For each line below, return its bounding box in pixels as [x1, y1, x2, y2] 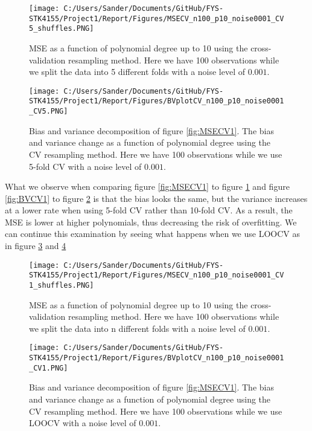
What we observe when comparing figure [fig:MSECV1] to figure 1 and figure [5, 180, 290, 193]
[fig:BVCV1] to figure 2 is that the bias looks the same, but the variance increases [5, 192, 308, 204]
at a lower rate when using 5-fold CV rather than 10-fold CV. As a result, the [5, 204, 293, 216]
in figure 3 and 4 [5, 239, 66, 252]
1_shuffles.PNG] [29, 280, 94, 290]
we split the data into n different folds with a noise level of [29, 322, 246, 334]
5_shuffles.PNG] [29, 24, 94, 33]
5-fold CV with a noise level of [29, 160, 142, 172]
